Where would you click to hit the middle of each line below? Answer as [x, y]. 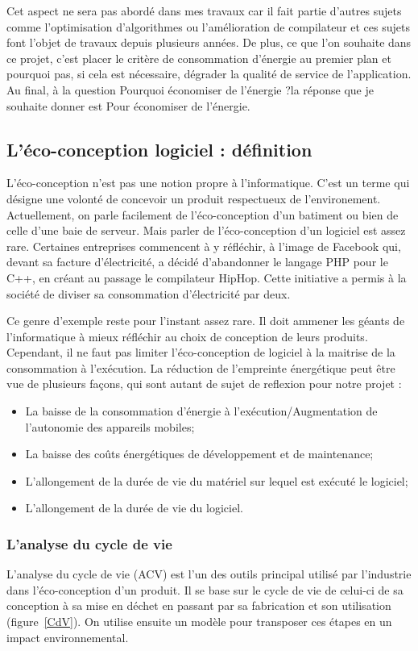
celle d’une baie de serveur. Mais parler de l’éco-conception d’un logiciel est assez [206, 230]
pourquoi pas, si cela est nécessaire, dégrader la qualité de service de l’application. [209, 74]
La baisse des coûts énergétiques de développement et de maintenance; [199, 454]
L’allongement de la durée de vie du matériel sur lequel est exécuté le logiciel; [217, 480]
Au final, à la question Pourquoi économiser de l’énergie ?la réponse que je [190, 89]
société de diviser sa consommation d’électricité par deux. [149, 293]
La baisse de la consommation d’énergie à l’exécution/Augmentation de [201, 411]
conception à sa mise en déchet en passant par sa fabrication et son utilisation [199, 605]
